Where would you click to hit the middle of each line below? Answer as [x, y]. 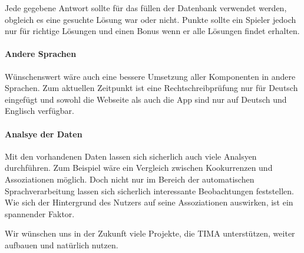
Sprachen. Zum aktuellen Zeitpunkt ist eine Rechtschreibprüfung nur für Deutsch [151, 88]
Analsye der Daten [44, 134]
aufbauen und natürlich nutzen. [62, 244]
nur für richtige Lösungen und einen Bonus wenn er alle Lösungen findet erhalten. [152, 31]
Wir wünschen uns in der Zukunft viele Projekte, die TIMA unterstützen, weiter [150, 233]
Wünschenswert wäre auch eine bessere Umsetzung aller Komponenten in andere [150, 76]
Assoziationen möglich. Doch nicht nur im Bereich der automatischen [130, 179]
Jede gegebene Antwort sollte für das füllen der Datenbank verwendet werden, [146, 8]
